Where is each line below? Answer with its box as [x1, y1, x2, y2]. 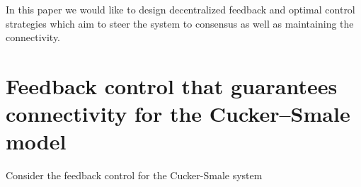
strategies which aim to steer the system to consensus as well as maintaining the [6, 16, 354, 30]
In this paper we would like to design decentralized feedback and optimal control [6, 2, 355, 16]
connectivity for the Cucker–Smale [6, 99, 350, 128]
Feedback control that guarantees [6, 71, 338, 100]
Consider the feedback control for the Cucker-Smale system [6, 168, 263, 183]
